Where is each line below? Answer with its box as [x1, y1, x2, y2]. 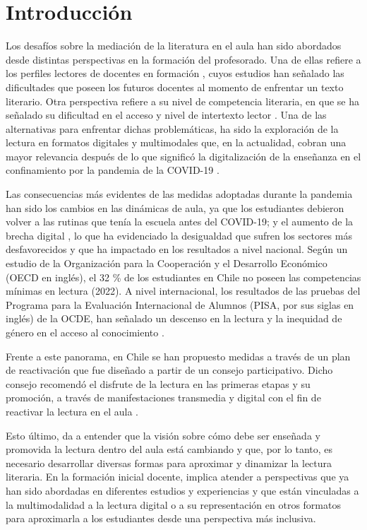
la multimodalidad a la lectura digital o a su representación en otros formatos [6, 497, 341, 512]
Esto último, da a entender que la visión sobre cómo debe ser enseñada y [6, 428, 320, 442]
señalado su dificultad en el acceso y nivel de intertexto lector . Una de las [6, 107, 327, 122]
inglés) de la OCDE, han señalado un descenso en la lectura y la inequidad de [6, 311, 342, 326]
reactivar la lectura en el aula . [6, 404, 138, 418]
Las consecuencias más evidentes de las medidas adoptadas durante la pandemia [6, 187, 353, 201]
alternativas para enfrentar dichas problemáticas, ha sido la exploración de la [6, 121, 339, 136]
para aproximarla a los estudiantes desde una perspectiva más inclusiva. [6, 511, 316, 526]
